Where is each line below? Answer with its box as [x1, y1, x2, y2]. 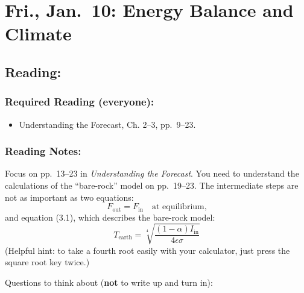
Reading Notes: [5, 143, 81, 159]
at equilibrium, [151, 203, 207, 212]
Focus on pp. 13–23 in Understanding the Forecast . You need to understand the [5, 167, 299, 180]
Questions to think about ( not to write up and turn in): [5, 276, 213, 288]
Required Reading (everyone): [5, 94, 154, 109]
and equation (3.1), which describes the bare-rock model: [5, 210, 215, 223]
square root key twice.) [5, 256, 90, 268]
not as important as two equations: [5, 191, 134, 203]
